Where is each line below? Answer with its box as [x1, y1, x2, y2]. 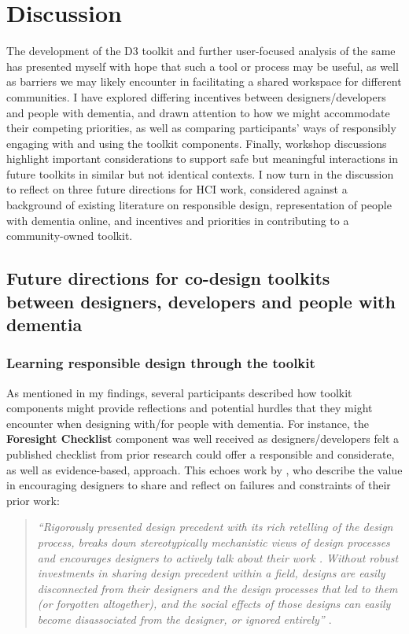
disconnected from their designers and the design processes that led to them [37, 580, 398, 596]
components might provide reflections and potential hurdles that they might [6, 400, 373, 416]
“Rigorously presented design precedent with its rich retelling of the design [37, 518, 393, 535]
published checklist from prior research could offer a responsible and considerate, [6, 446, 395, 462]
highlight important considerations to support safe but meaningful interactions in [6, 150, 399, 167]
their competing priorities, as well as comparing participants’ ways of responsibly [6, 120, 396, 136]
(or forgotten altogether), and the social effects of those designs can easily [37, 595, 391, 612]
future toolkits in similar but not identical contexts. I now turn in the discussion [6, 165, 394, 182]
